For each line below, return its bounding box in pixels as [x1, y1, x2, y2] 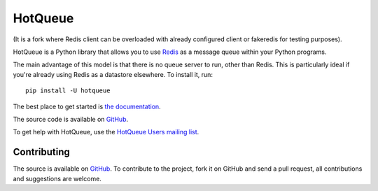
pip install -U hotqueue [25, 87, 111, 94]
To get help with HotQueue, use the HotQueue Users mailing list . [13, 128, 199, 136]
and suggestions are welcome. [13, 174, 101, 183]
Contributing [13, 146, 70, 158]
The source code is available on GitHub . [13, 115, 129, 123]
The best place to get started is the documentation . [13, 102, 161, 111]
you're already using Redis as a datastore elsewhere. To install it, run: [13, 70, 213, 78]
